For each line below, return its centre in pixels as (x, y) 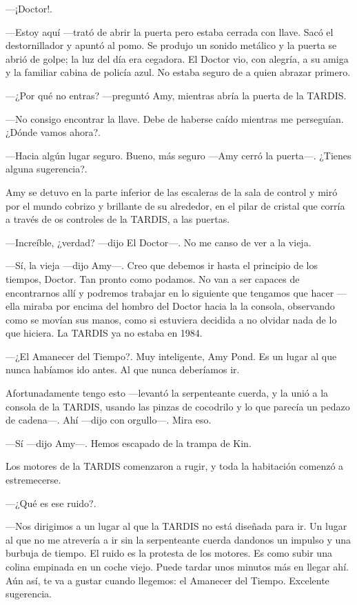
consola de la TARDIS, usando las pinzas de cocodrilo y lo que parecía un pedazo (178, 406)
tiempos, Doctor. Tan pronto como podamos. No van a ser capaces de (153, 278)
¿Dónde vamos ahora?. (53, 132)
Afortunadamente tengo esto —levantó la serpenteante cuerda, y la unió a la (167, 393)
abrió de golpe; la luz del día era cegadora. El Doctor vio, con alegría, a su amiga (177, 58)
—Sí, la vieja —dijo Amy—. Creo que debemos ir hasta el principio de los (162, 265)
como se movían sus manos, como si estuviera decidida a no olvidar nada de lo (171, 319)
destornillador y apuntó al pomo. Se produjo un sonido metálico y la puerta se (171, 45)
